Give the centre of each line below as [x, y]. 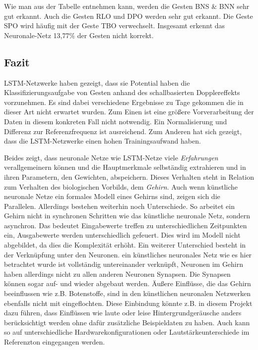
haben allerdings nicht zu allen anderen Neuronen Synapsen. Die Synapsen [117, 274]
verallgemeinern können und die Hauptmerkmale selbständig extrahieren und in [125, 167]
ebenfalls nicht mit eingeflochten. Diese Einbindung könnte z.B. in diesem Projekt [128, 303]
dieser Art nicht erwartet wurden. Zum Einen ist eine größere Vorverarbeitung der [129, 112]
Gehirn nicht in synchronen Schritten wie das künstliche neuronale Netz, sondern [127, 216]
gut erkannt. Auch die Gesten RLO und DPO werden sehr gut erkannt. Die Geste [129, 16]
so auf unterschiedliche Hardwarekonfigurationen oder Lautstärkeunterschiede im [127, 332]
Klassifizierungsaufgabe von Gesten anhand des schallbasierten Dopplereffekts [122, 92]
